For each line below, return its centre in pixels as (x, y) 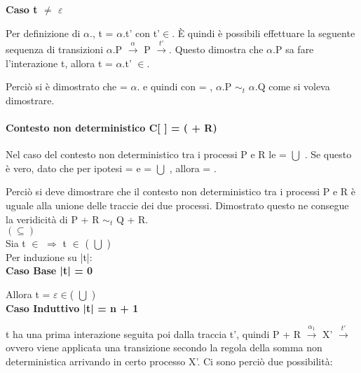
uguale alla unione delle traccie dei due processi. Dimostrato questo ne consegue (177, 205)
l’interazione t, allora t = (59, 63)
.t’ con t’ (142, 33)
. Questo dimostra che (216, 49)
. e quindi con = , (175, 86)
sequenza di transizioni (55, 49)
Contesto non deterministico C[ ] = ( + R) (111, 127)
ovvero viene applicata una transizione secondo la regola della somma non (164, 347)
